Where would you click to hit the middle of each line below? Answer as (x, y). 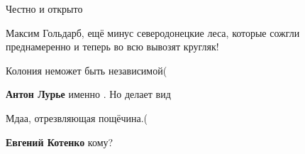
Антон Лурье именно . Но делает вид (88, 94)
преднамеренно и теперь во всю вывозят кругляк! (112, 46)
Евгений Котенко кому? (60, 142)
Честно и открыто (44, 9)
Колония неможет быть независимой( (87, 70)
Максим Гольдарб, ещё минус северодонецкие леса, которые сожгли (153, 32)
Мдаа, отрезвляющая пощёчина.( (77, 117)
